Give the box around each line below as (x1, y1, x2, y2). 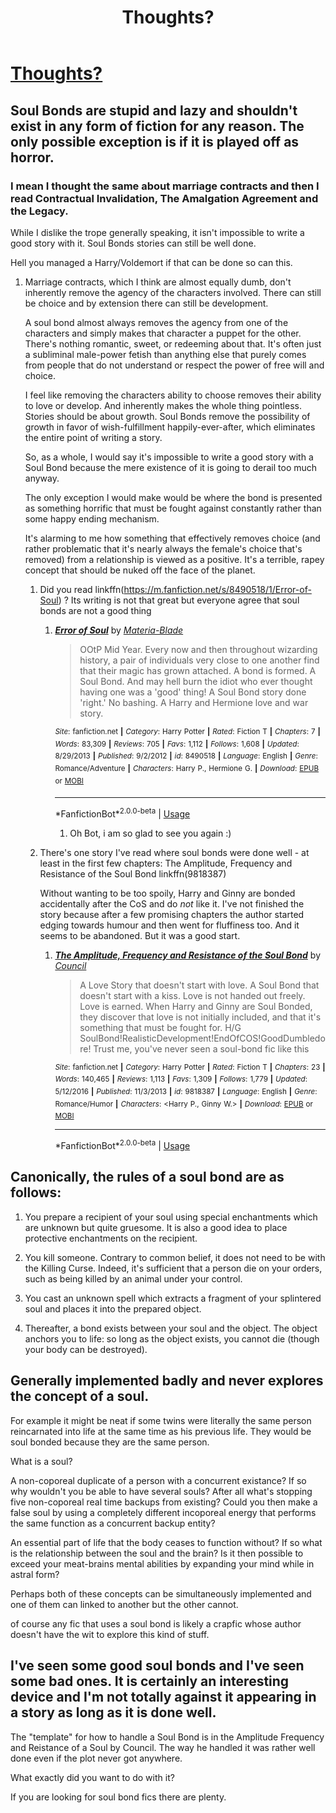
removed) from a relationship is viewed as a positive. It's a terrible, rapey (24, 553, 325, 565)
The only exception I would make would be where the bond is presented (24, 491, 323, 503)
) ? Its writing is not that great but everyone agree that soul (58, 594, 300, 606)
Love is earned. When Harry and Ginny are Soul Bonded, (79, 1000, 313, 1012)
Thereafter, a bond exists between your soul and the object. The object (24, 1322, 318, 1334)
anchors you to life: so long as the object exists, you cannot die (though (24, 1332, 320, 1345)
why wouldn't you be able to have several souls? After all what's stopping (10, 1485, 313, 1497)
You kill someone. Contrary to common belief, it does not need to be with (24, 1251, 326, 1263)
